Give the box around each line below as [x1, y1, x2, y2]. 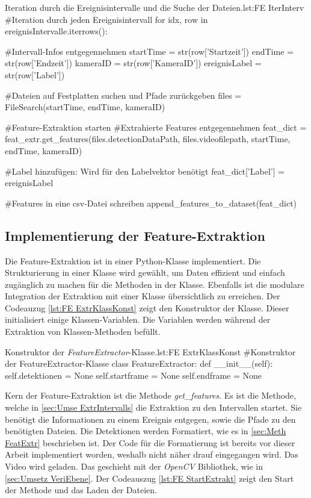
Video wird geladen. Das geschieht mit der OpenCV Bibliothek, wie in [5, 460, 263, 473]
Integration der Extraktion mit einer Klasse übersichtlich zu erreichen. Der [5, 290, 280, 302]
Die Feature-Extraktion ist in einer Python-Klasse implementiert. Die [5, 254, 261, 267]
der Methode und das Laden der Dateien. [5, 484, 157, 496]
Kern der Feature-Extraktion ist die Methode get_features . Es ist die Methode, [5, 389, 296, 402]
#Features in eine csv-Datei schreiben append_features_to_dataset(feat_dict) [5, 196, 297, 209]
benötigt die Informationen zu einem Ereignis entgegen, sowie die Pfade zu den [5, 412, 296, 425]
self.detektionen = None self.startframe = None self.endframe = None [5, 369, 262, 381]
